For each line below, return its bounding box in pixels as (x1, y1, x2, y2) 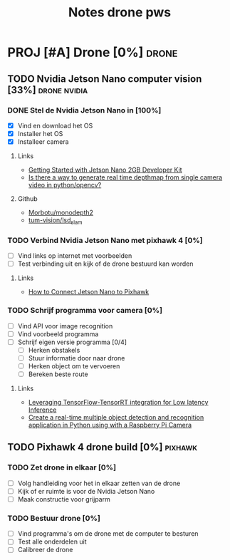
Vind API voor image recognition (17, 321, 113, 330)
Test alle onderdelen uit (17, 537, 87, 546)
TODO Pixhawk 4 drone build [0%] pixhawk (7, 441, 198, 453)
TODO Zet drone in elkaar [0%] (7, 462, 116, 472)
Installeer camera (17, 138, 69, 146)
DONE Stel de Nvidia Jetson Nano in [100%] (7, 105, 162, 115)
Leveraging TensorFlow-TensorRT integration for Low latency (28, 398, 209, 407)
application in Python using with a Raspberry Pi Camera (28, 421, 192, 430)
